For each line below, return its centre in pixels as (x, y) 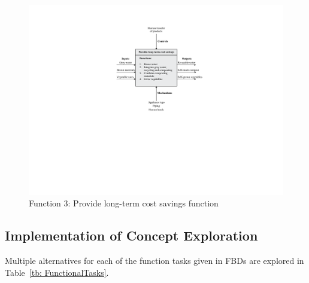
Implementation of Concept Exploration (131, 235)
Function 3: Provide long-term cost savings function (124, 203)
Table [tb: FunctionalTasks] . (57, 272)
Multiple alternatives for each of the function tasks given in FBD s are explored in (154, 260)
